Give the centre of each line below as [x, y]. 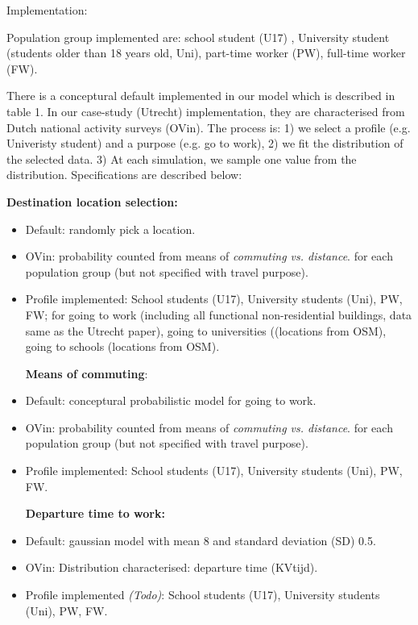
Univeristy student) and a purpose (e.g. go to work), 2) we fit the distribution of [205, 143]
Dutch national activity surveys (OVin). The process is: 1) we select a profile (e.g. [209, 127]
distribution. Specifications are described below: [124, 175]
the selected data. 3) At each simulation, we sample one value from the [182, 158]
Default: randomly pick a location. [110, 229]
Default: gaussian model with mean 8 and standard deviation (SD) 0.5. [201, 540]
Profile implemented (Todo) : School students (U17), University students [203, 595]
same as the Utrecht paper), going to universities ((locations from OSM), [206, 330]
